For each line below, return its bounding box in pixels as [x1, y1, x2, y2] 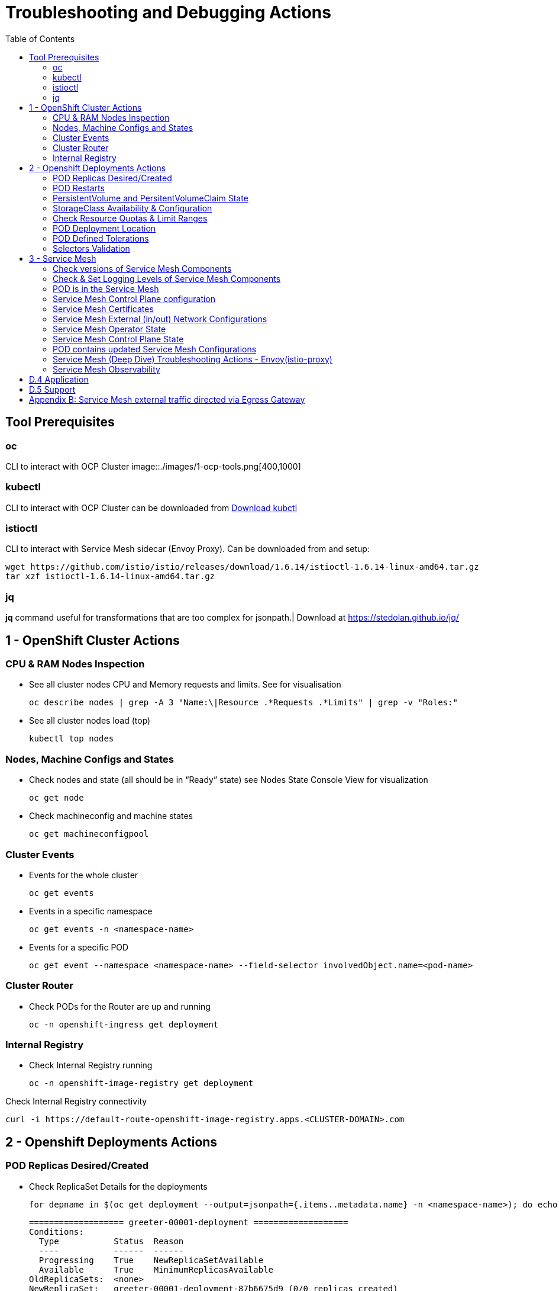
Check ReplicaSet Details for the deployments [29, 1181, 208, 1192]
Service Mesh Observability [53, 364, 160, 374]
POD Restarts [53, 182, 105, 193]
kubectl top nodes [29, 734, 114, 744]
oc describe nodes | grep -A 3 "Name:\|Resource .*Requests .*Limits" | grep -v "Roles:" [29, 698, 458, 708]
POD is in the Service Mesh [53, 283, 159, 294]
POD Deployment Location [53, 223, 156, 233]
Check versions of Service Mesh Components [53, 263, 232, 274]
